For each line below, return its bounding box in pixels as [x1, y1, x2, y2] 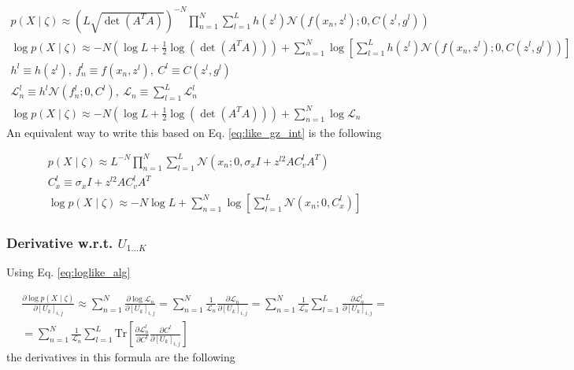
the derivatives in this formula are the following [6, 349, 235, 365]
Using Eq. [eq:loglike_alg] [6, 264, 131, 280]
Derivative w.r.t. [6, 232, 113, 252]
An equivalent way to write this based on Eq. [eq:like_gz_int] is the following [6, 124, 382, 140]
